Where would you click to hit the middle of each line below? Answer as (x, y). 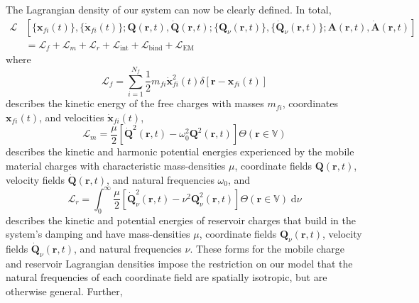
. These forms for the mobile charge (267, 248)
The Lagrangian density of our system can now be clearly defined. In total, (169, 9)
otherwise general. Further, (64, 291)
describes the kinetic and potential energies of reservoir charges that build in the (181, 220)
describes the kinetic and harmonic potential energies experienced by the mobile (180, 151)
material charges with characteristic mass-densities (116, 166)
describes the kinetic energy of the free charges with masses (135, 103)
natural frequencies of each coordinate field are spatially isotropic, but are (167, 277)
